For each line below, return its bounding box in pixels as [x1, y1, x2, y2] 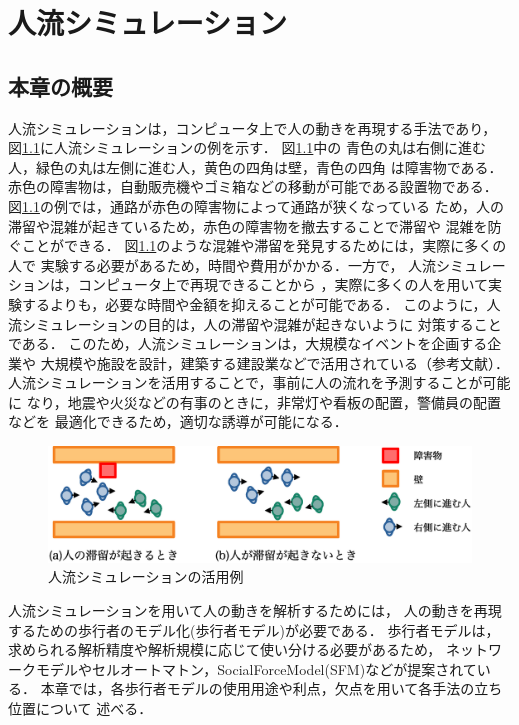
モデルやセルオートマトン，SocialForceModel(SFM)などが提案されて [35, 658, 477, 679]
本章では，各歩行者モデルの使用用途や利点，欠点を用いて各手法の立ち [40, 678, 503, 699]
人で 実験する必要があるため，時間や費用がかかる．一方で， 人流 [8, 254, 437, 275]
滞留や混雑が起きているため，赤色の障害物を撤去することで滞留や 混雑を [8, 215, 488, 236]
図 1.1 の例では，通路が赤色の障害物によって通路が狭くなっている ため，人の [8, 195, 505, 216]
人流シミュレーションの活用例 [48, 566, 244, 587]
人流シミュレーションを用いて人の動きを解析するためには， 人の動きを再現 [8, 600, 502, 621]
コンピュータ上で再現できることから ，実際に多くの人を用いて [77, 274, 488, 295]
